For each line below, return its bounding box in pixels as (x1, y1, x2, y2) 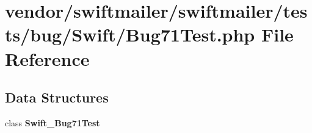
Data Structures (5, 88, 109, 107)
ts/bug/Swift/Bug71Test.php (5, 22, 255, 47)
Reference (5, 46, 90, 71)
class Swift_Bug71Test (5, 116, 100, 129)
